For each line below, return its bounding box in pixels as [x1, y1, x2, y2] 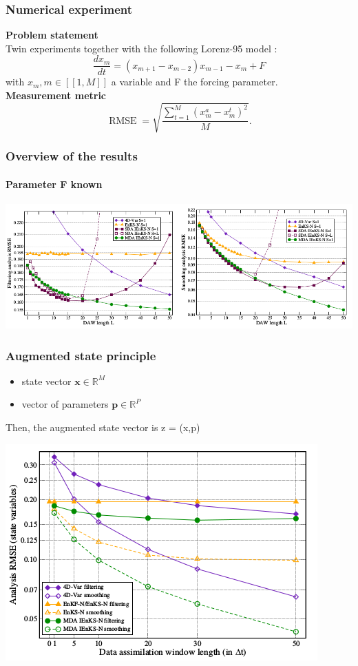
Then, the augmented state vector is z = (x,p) [6, 420, 200, 435]
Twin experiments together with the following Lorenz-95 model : [6, 41, 277, 55]
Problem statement [6, 28, 98, 42]
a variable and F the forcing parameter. [111, 74, 278, 89]
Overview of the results [6, 147, 138, 165]
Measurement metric [6, 88, 107, 103]
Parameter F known [6, 176, 103, 191]
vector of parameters [21, 397, 109, 411]
